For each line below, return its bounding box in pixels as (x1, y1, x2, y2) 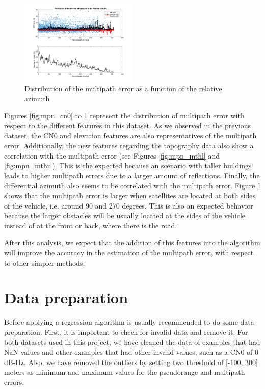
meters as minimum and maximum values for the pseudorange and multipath (4, 367, 245, 377)
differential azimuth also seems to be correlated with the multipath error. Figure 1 (4, 180, 261, 191)
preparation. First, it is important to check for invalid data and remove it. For (4, 326, 248, 337)
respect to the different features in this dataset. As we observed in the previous (4, 120, 251, 131)
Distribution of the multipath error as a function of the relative (24, 83, 222, 94)
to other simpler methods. (4, 257, 85, 268)
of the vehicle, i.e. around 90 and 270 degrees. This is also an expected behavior (4, 200, 253, 211)
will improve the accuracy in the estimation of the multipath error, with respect (4, 247, 254, 257)
